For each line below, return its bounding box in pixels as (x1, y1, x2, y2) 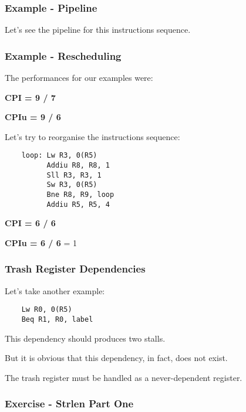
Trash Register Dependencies (5, 261, 146, 276)
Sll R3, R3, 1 (46, 171, 102, 179)
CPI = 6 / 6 (5, 217, 56, 229)
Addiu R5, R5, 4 (46, 200, 110, 209)
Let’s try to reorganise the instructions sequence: (5, 130, 180, 142)
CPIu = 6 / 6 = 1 (5, 236, 77, 248)
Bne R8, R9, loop (46, 190, 114, 199)
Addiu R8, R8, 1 (46, 161, 110, 170)
